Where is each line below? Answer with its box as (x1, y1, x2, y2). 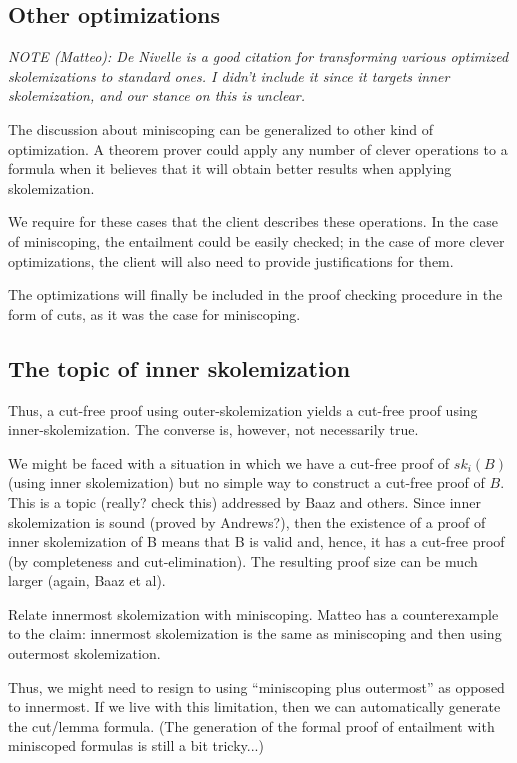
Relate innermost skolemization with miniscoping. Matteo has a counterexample (8, 603, 499, 624)
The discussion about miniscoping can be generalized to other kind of (8, 118, 434, 139)
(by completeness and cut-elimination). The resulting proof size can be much (8, 550, 478, 571)
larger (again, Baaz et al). (8, 570, 166, 591)
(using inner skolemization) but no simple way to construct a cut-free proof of (8, 472, 485, 493)
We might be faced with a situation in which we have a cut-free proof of (8, 452, 450, 473)
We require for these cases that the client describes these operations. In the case (8, 211, 498, 232)
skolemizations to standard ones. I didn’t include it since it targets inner (8, 65, 450, 86)
